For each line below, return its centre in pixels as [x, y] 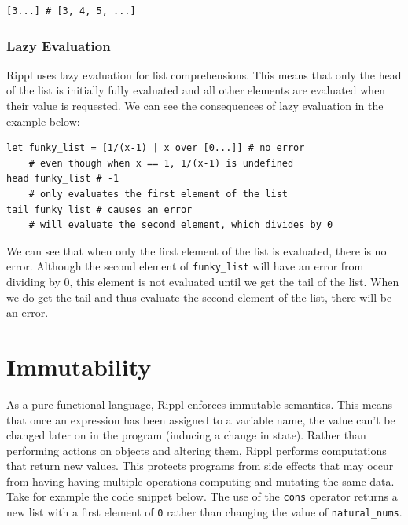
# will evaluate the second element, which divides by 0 [181, 225]
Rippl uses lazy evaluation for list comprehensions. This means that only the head [204, 74]
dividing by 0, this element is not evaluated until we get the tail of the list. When [203, 281]
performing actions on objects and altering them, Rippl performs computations [197, 450]
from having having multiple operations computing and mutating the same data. [200, 481]
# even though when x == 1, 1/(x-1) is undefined [161, 163]
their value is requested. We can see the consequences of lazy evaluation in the [195, 105]
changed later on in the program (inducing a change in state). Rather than [186, 435]
